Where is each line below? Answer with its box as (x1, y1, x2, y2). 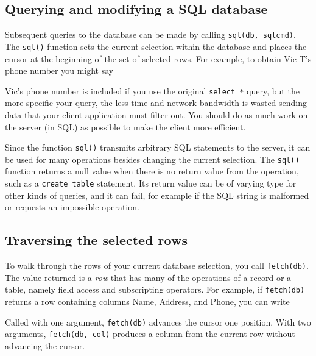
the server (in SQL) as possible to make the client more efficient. (5, 120, 246, 133)
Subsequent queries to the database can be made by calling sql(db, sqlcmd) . (5, 28, 296, 41)
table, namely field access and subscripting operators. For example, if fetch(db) (5, 283, 305, 296)
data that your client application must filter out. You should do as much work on (5, 108, 308, 121)
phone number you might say (5, 64, 114, 77)
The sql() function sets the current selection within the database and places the (5, 40, 307, 52)
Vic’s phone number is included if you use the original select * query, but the (5, 84, 300, 97)
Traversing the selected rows (5, 230, 188, 249)
